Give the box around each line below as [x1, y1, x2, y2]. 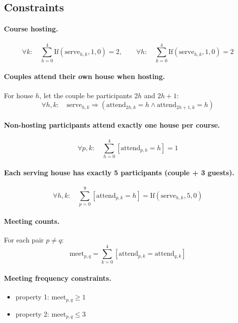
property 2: [15, 308, 49, 319]
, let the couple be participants [39, 90, 132, 100]
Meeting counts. [4, 215, 59, 226]
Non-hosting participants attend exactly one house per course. [4, 119, 220, 130]
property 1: [15, 292, 49, 302]
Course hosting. [4, 24, 58, 34]
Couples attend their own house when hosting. [4, 71, 165, 81]
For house [4, 90, 33, 100]
